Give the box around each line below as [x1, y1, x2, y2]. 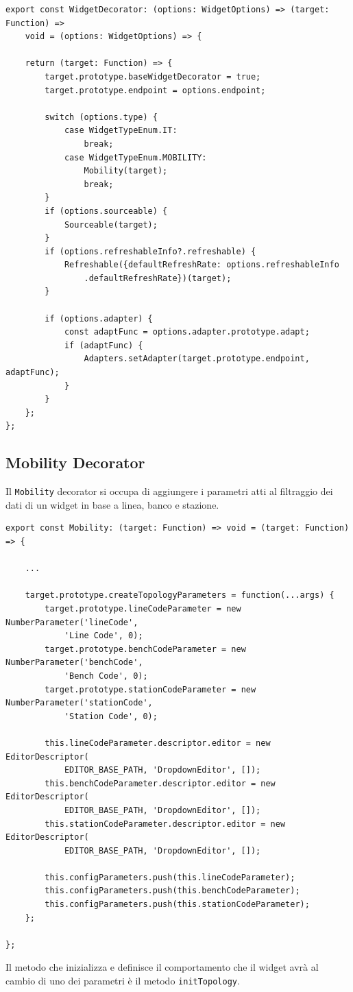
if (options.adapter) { [45, 313, 153, 324]
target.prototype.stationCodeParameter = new [45, 684, 256, 694]
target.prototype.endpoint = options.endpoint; [45, 85, 266, 95]
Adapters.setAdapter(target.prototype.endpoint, [84, 354, 310, 364]
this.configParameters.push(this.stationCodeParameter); [45, 899, 310, 910]
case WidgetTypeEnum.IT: [64, 125, 178, 136]
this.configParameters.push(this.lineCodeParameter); [45, 872, 295, 882]
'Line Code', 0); [64, 631, 143, 641]
